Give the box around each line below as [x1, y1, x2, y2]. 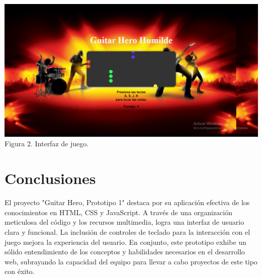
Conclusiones [5, 168, 96, 189]
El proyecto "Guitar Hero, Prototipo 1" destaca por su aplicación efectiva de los [5, 197, 250, 208]
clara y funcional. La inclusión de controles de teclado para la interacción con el [5, 226, 250, 237]
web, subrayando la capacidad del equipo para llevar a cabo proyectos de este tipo [5, 256, 257, 266]
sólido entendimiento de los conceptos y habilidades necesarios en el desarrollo [5, 246, 245, 257]
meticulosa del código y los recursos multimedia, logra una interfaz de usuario [5, 217, 244, 227]
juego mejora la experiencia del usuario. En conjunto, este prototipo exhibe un [5, 236, 246, 247]
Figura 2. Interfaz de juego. [5, 138, 89, 149]
